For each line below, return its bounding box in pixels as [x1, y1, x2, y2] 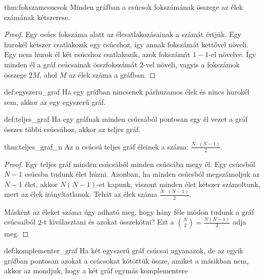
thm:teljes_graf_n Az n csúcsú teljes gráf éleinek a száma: [4, 141, 188, 152]
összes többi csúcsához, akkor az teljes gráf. [4, 123, 141, 134]
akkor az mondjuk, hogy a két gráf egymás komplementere [4, 265, 188, 276]
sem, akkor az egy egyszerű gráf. [4, 96, 106, 107]
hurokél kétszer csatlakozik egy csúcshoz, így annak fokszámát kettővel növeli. [4, 39, 249, 49]
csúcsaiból [4, 216, 36, 227]
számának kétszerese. [4, 11, 70, 22]
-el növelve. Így [209, 49, 256, 60]
